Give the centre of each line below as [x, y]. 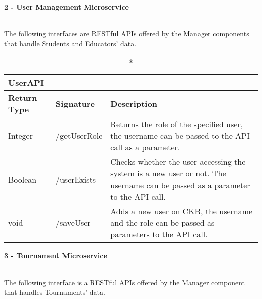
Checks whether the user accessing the [178, 162]
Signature [75, 103]
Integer [20, 136]
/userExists [76, 179]
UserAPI [26, 83]
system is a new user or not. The [168, 173]
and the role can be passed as [162, 223]
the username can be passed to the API [180, 136]
